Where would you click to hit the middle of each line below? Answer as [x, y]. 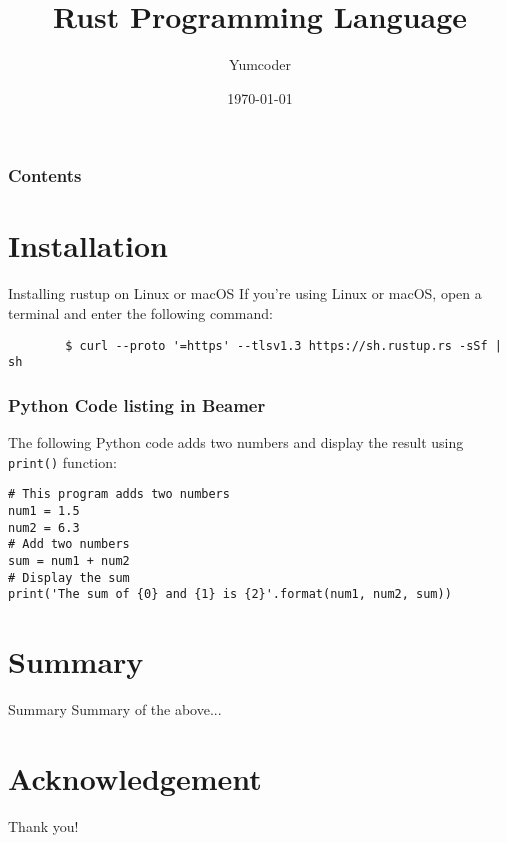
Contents [45, 175]
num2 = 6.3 [44, 527]
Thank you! [43, 825]
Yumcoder [260, 64]
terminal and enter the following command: [140, 312]
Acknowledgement [135, 777]
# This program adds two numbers [119, 494]
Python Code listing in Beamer [137, 404]
